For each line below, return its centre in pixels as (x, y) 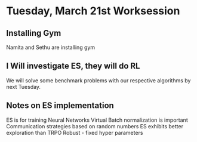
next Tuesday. (23, 87)
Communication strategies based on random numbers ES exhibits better (95, 126)
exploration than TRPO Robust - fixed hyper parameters (75, 132)
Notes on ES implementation (60, 106)
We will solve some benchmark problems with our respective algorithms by (98, 80)
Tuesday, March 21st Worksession (93, 11)
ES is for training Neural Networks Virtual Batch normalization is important (97, 120)
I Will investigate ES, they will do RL (73, 66)
